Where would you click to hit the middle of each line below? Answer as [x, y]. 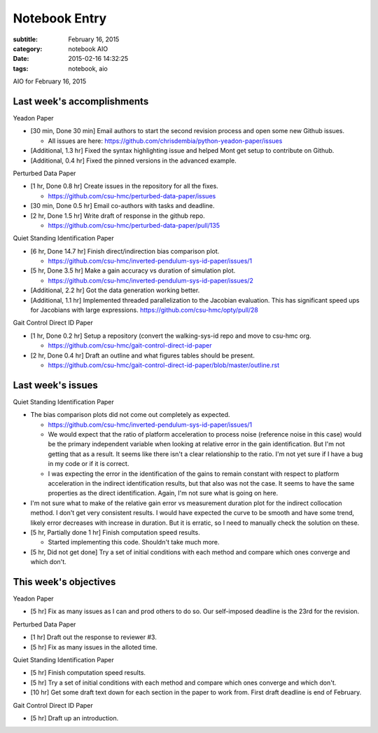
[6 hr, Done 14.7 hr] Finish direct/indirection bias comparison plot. [125, 251]
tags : [21, 68]
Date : [21, 59]
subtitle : [26, 39]
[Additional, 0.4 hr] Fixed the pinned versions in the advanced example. [134, 160]
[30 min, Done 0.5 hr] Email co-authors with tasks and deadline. [122, 206]
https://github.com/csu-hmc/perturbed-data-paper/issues [132, 196]
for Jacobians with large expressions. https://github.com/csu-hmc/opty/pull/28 [145, 310]
